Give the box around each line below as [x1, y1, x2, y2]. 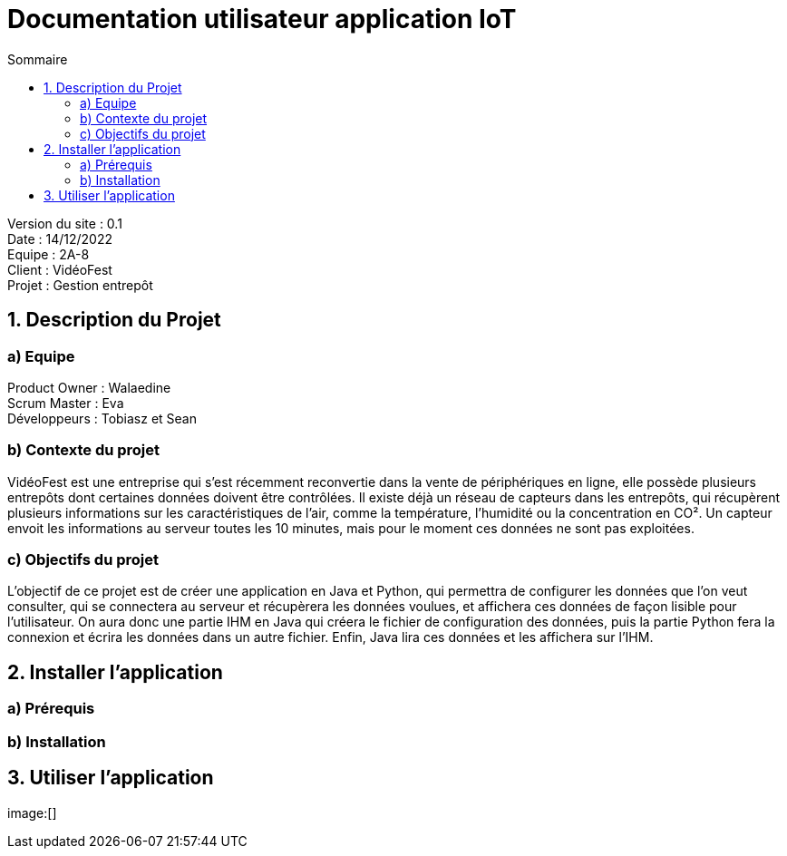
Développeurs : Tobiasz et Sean [7, 410, 198, 426]
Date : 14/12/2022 [7, 230, 112, 247]
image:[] [7, 804, 57, 821]
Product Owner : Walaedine [7, 379, 171, 395]
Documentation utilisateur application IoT [7, 4, 517, 34]
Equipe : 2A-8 [7, 246, 90, 262]
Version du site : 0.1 [7, 215, 122, 231]
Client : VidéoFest [7, 261, 112, 277]
